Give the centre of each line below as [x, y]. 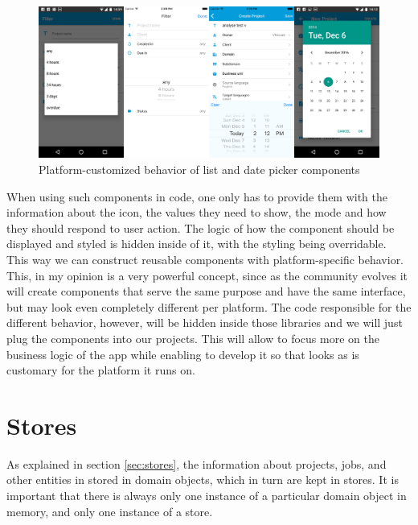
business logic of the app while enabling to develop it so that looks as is [183, 354]
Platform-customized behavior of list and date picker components [199, 169]
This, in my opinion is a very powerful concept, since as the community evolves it [207, 275]
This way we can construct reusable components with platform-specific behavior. [205, 259]
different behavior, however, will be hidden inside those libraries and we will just [205, 322]
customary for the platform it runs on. [101, 370]
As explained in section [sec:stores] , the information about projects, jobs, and [197, 463]
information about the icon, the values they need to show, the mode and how [197, 212]
